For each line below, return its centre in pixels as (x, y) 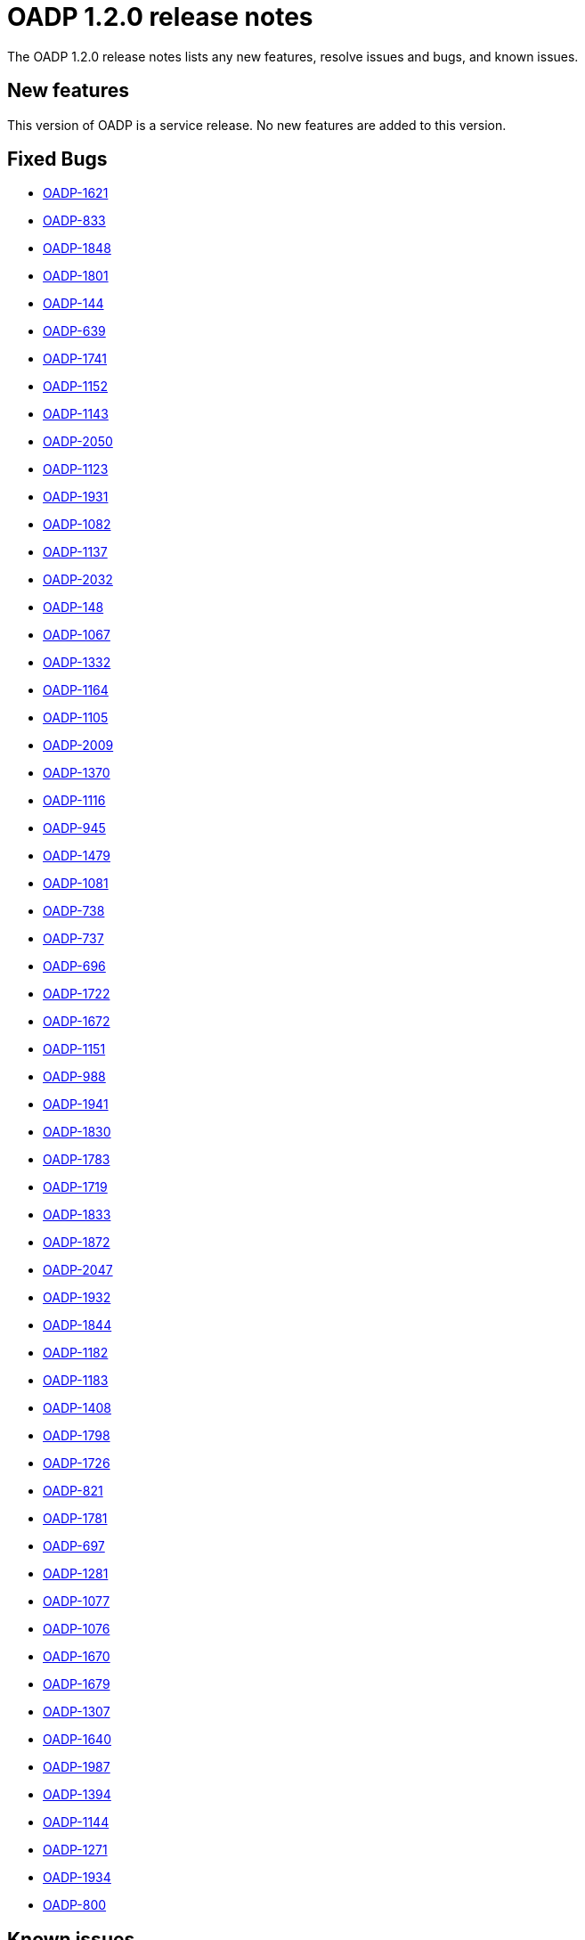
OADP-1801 (76, 276)
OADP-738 (74, 911)
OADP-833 (74, 221)
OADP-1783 (77, 1160)
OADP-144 (73, 304)
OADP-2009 (78, 746)
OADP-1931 (76, 497)
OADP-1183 (76, 1381)
